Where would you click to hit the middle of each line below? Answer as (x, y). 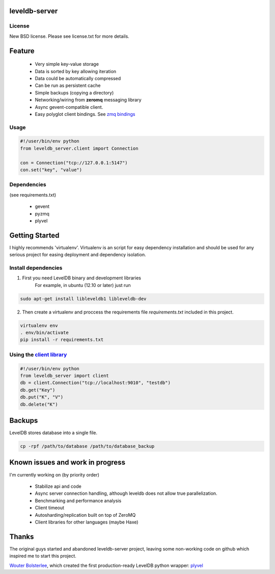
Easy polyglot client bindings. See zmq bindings (85, 114)
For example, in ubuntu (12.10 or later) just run (83, 285)
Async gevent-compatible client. (69, 107)
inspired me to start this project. (43, 556)
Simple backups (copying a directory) (74, 92)
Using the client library (38, 354)
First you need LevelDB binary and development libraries (81, 278)
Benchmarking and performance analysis (78, 500)
